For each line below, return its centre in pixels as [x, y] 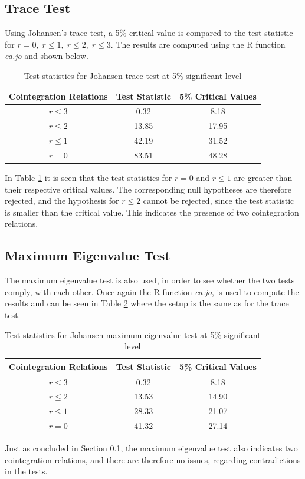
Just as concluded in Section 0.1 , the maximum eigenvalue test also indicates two [151, 448]
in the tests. [26, 471]
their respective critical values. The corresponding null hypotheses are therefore [148, 189]
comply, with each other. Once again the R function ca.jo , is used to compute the [152, 291]
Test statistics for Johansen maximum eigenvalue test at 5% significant [133, 334]
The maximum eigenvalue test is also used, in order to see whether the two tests [150, 280]
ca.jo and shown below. [47, 56]
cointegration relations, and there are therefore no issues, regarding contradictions [153, 459]
